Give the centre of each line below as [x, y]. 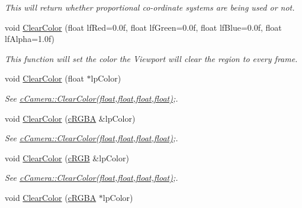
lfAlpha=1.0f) [30, 39]
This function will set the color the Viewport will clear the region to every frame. [151, 58]
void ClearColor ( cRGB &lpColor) [67, 157]
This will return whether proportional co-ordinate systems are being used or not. [150, 7]
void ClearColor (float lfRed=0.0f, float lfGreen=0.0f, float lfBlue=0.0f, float [143, 27]
